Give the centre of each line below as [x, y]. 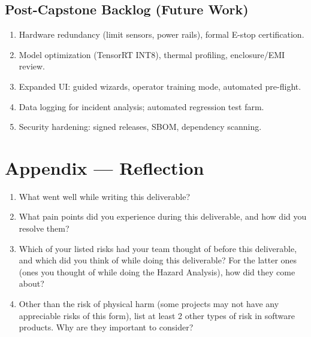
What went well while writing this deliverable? [105, 196]
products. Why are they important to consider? [106, 327]
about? [31, 283]
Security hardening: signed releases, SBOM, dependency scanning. [140, 127]
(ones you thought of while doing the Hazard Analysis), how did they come [157, 271]
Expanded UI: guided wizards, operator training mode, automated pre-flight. [160, 86]
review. [32, 66]
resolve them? [44, 228]
